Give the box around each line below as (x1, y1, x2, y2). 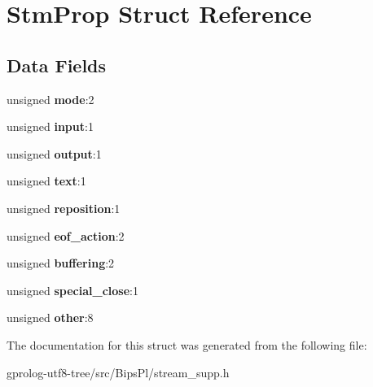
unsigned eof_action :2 (7, 227, 125, 244)
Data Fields (7, 52, 107, 77)
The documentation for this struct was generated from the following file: (7, 336, 367, 353)
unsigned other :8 (7, 309, 94, 326)
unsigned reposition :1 (7, 199, 121, 216)
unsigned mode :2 (7, 90, 94, 107)
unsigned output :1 (7, 145, 102, 162)
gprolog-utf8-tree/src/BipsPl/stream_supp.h (7, 363, 230, 380)
